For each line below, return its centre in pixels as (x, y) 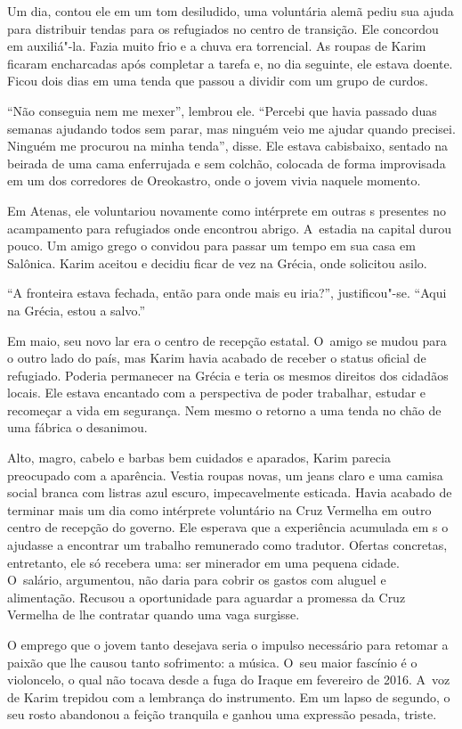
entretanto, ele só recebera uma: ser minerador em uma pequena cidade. (203, 562)
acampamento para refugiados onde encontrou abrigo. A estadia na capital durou (229, 228)
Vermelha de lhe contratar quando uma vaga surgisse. (154, 614)
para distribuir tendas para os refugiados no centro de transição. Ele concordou (223, 28)
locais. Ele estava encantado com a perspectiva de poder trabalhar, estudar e (217, 393)
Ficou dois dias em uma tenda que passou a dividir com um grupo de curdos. (218, 81)
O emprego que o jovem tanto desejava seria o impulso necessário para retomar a (228, 644)
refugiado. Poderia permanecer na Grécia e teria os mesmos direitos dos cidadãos (228, 375)
